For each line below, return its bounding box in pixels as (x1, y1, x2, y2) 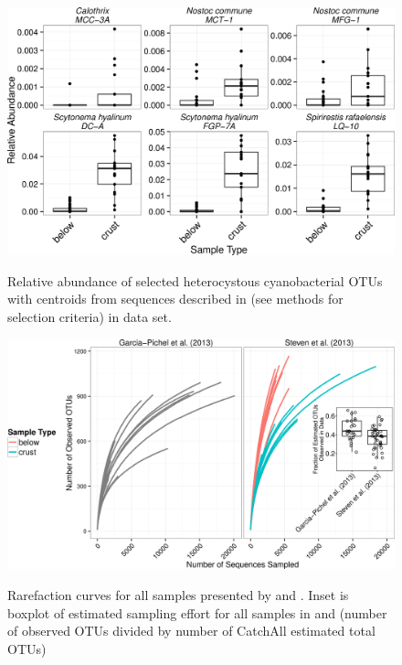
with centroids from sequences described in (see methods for (7, 289, 344, 308)
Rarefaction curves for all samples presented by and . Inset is (7, 585, 349, 604)
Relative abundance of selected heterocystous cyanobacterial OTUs (7, 271, 383, 290)
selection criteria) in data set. (7, 306, 172, 326)
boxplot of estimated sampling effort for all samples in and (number (7, 603, 387, 622)
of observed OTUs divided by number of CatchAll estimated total (7, 621, 376, 640)
